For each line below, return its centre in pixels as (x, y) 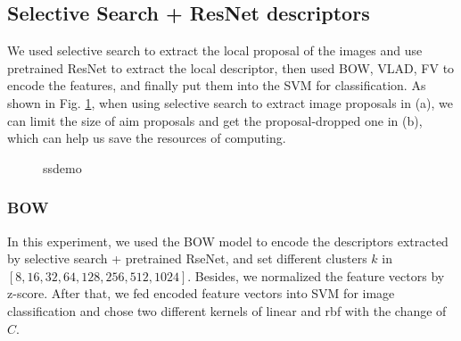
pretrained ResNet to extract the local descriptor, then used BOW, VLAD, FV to (231, 67)
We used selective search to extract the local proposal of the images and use (215, 50)
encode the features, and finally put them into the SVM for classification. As (217, 85)
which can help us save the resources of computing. (147, 138)
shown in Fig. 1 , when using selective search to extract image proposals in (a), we (230, 102)
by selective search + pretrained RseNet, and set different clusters (187, 258)
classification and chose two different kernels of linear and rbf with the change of (227, 310)
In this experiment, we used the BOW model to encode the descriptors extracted (228, 241)
